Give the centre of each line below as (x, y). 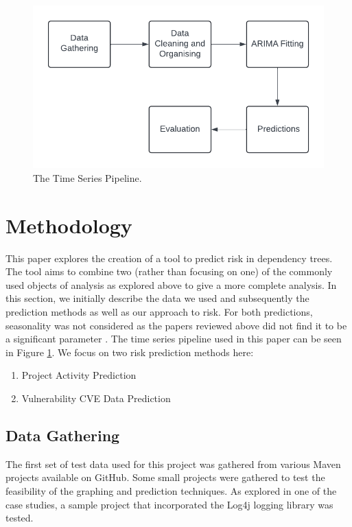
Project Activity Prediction (79, 375)
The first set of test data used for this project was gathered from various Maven (173, 464)
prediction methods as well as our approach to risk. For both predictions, (159, 312)
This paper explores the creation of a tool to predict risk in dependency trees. (169, 258)
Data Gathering (63, 435)
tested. (20, 518)
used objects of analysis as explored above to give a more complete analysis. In (171, 284)
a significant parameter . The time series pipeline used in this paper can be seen (174, 339)
